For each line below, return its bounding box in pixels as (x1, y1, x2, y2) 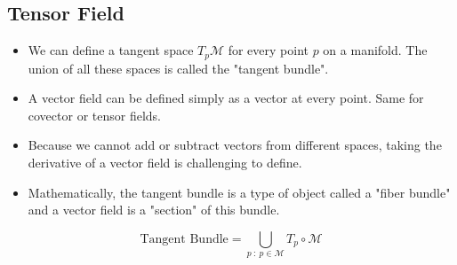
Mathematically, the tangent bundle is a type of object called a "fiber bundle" (28, 183, 451, 201)
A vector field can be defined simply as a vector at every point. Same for (28, 89, 424, 107)
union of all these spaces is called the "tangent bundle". (28, 58, 329, 77)
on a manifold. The (323, 41, 428, 59)
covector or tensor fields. (28, 105, 161, 124)
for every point (228, 41, 309, 59)
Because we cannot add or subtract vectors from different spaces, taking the (28, 136, 442, 154)
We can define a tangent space (28, 41, 194, 59)
